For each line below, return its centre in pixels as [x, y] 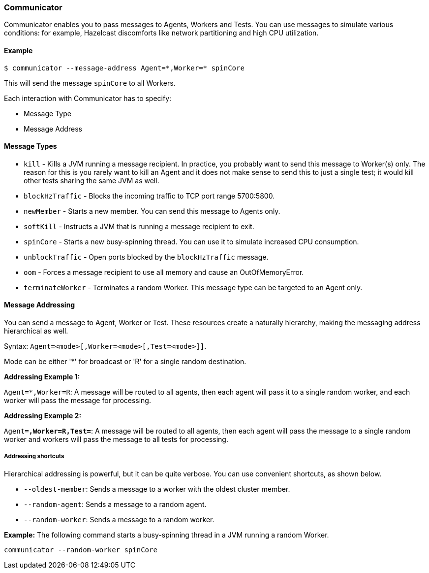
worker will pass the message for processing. [77, 401]
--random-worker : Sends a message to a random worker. [119, 519]
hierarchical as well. [36, 331]
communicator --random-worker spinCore [81, 550]
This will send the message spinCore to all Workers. [90, 83]
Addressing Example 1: [42, 377]
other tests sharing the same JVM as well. [92, 180]
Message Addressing [40, 305]
